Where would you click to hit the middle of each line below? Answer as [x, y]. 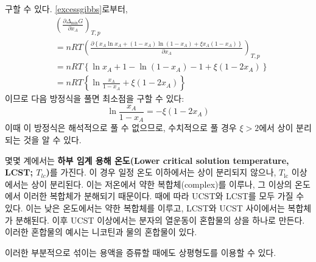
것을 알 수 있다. [52, 140]
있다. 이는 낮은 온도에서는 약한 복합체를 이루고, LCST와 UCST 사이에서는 [145, 207]
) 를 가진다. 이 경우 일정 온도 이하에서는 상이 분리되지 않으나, [161, 172]
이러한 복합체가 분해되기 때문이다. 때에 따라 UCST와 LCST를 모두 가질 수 [164, 196]
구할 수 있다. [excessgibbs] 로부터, [66, 9]
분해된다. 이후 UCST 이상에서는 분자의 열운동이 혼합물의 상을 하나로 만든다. [160, 220]
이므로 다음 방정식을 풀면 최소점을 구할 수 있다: [95, 98]
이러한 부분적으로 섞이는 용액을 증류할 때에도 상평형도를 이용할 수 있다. [141, 252]
